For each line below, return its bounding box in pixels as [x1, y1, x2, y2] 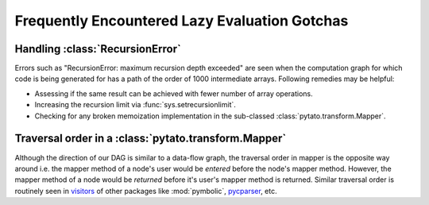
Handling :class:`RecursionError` [14, 42, 182, 56]
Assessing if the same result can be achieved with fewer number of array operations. [34, 88, 313, 99]
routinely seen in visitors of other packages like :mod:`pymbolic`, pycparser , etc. [14, 186, 277, 195]
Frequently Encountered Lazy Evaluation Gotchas [14, 12, 349, 29]
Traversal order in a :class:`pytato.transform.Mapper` [14, 132, 287, 145]
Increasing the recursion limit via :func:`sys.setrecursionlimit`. [34, 100, 236, 110]
